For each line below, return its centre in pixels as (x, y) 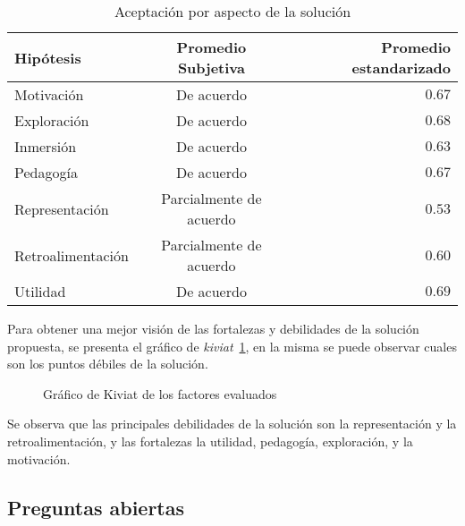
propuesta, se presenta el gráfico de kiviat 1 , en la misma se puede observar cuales (232, 346)
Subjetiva (211, 68)
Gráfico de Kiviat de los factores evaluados (160, 393)
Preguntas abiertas (96, 507)
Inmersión (46, 146)
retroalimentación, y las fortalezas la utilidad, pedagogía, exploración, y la (210, 441)
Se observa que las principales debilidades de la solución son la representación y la (232, 424)
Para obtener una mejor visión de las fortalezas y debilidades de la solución (213, 328)
